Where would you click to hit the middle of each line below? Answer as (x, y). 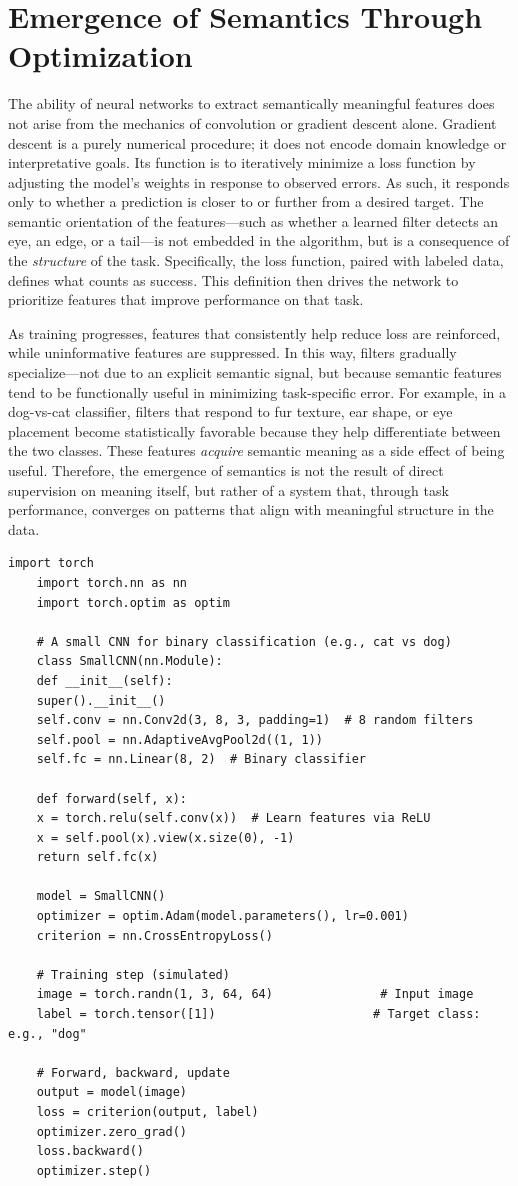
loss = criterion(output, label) (147, 1112)
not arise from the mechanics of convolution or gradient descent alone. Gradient (252, 122)
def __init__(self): (104, 680)
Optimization (100, 55)
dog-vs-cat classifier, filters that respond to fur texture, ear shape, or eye (230, 411)
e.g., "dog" (47, 1033)
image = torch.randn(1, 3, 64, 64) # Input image (255, 994)
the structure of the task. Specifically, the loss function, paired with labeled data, (256, 260)
